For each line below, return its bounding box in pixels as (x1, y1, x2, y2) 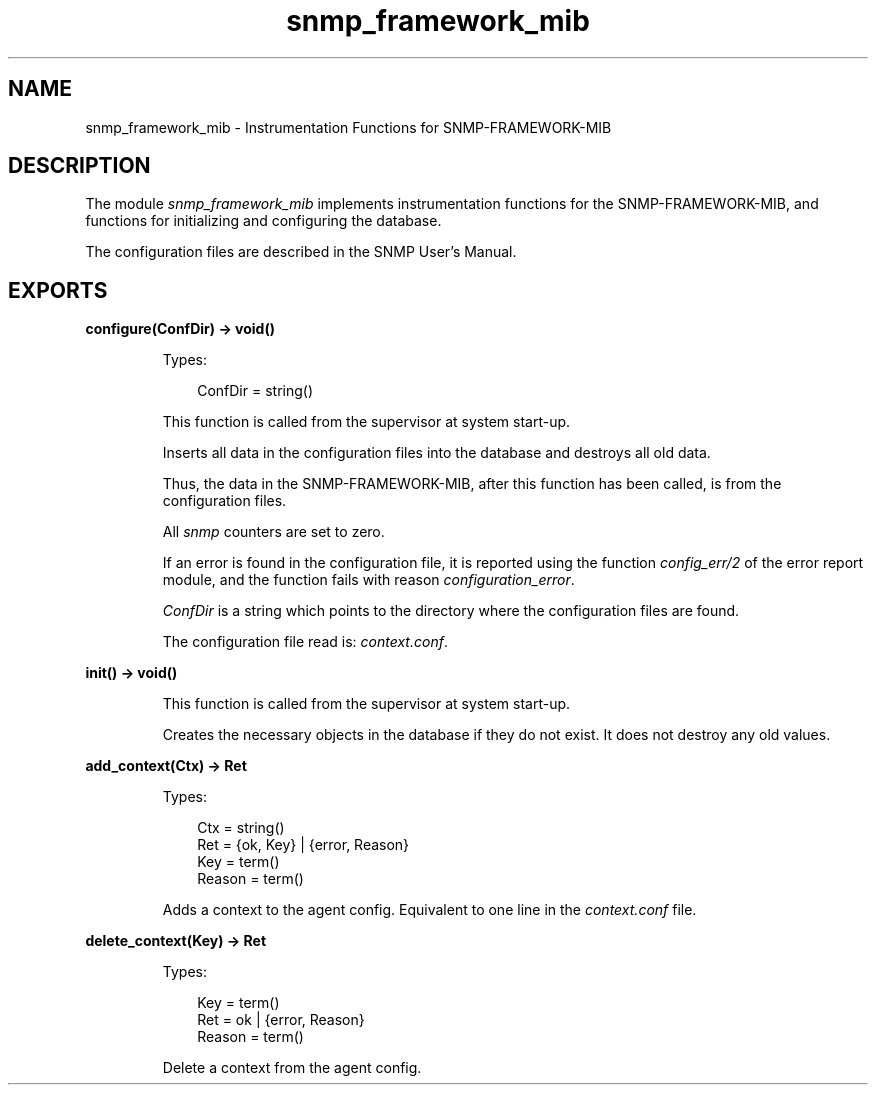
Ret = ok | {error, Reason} (197, 1011, 365, 1029)
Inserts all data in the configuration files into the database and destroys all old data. (162, 444, 711, 462)
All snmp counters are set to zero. (162, 523, 385, 541)
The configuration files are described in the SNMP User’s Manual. (85, 243, 517, 261)
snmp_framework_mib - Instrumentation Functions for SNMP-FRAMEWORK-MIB (85, 118, 612, 136)
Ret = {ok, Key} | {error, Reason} (197, 836, 410, 854)
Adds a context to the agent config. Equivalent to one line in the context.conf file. (162, 901, 697, 919)
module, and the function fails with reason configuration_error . (162, 571, 575, 589)
